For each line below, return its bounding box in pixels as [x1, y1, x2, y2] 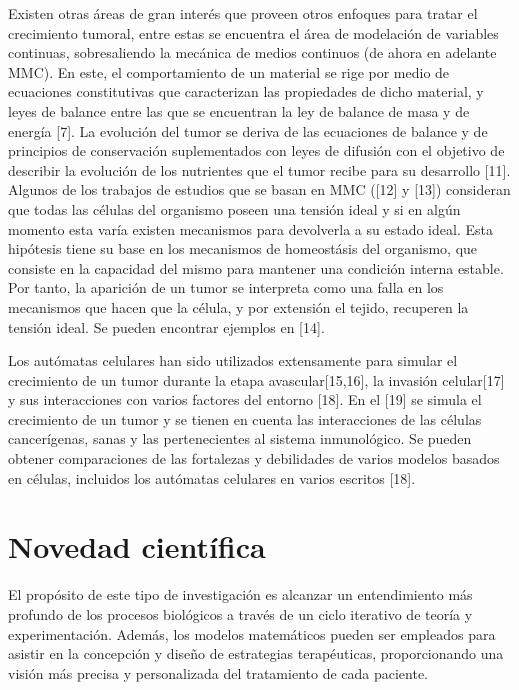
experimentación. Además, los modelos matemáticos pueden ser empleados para [8, 623, 496, 644]
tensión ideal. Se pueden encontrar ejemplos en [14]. [8, 316, 325, 337]
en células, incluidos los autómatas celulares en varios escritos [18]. [8, 467, 416, 488]
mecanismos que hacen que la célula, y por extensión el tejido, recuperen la [8, 296, 469, 317]
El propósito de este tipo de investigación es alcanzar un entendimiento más [8, 584, 473, 605]
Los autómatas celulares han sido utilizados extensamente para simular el [8, 350, 458, 371]
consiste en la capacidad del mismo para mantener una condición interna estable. [8, 257, 504, 278]
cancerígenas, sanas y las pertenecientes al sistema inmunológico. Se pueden [8, 428, 472, 449]
